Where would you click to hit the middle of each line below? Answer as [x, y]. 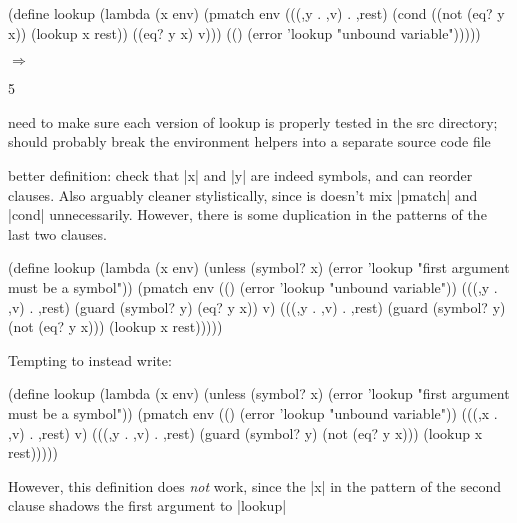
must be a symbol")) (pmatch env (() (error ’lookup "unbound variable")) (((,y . [253, 286]
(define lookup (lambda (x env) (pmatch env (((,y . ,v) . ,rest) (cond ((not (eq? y [256, 13]
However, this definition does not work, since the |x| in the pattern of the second [254, 485]
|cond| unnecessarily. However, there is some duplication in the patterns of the [247, 214]
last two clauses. [57, 233]
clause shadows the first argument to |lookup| [147, 505]
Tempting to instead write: [90, 359]
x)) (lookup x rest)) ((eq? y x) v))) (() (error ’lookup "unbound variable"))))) [244, 32]
